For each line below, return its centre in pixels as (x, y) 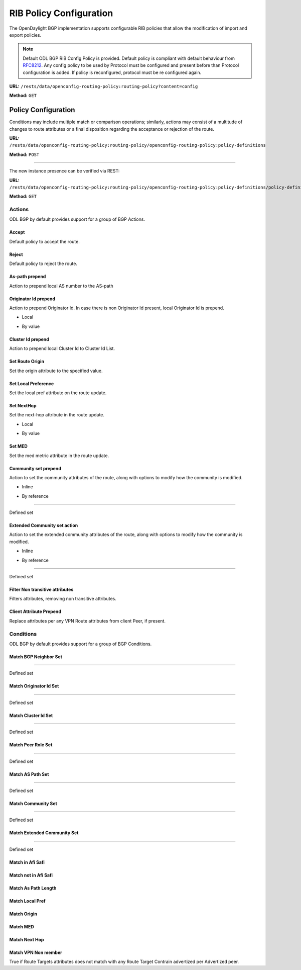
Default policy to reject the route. (43, 263)
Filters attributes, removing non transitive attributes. (63, 599)
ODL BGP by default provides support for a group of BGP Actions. (77, 219)
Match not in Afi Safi (31, 875)
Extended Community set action (44, 525)
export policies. (25, 35)
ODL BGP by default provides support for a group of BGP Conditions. (81, 644)
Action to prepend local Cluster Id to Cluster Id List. (62, 348)
